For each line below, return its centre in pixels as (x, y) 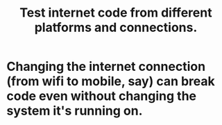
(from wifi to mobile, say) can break (111, 82)
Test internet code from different (116, 13)
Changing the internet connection (106, 67)
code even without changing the (102, 96)
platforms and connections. (116, 27)
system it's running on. (75, 111)
